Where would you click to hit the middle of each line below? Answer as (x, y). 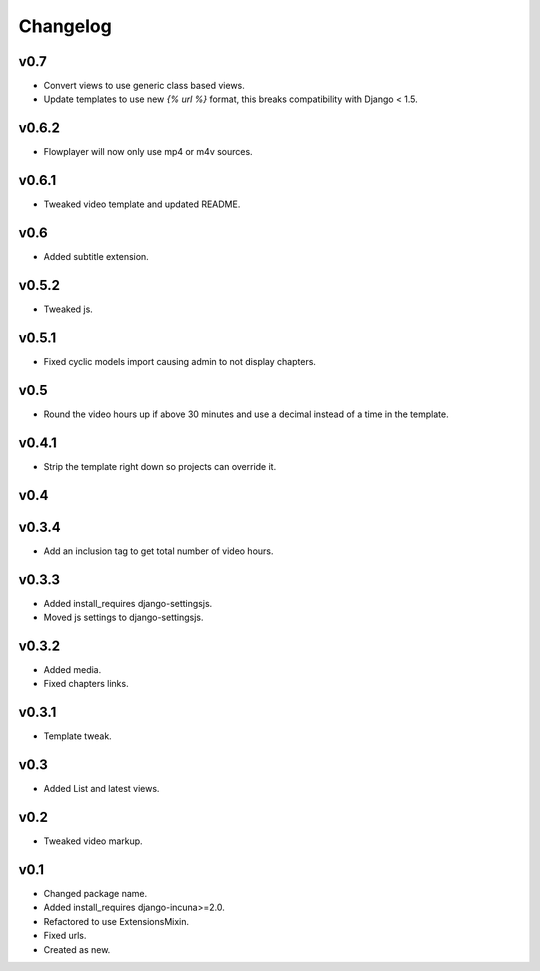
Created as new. (77, 949)
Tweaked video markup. (93, 841)
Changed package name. (95, 893)
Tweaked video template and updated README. (142, 204)
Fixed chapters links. (86, 684)
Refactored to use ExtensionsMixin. (116, 921)
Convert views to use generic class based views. (144, 86)
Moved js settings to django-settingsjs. (123, 617)
